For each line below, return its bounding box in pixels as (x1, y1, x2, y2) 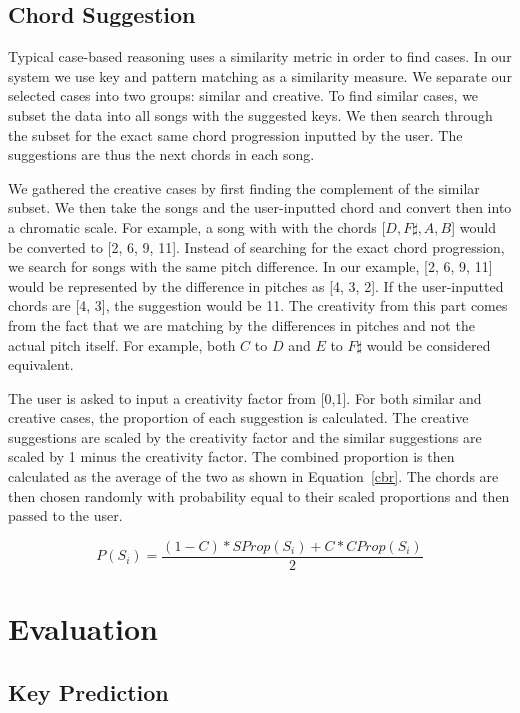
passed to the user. (8, 505, 123, 526)
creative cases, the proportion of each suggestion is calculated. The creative (8, 407, 469, 428)
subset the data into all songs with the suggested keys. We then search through (8, 104, 493, 125)
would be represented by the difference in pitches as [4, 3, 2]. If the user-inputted (8, 275, 504, 296)
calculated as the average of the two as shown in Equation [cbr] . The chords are (8, 466, 499, 487)
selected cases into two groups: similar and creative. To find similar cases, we (8, 85, 479, 106)
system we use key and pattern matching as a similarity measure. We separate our (8, 65, 512, 86)
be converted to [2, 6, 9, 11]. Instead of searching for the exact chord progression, (8, 236, 505, 257)
